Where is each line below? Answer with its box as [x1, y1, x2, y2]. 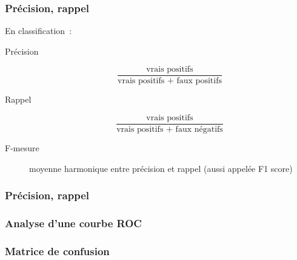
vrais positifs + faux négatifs [116, 125, 223, 134]
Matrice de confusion [5, 243, 110, 258]
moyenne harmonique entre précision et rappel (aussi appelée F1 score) [29, 162, 293, 174]
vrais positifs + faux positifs [118, 77, 222, 86]
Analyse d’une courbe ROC [5, 216, 142, 231]
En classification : [5, 24, 72, 37]
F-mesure [5, 142, 39, 154]
